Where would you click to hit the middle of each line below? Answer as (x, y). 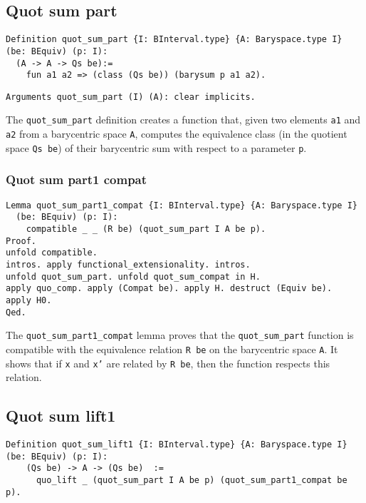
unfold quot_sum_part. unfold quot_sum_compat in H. (133, 276)
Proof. (21, 241)
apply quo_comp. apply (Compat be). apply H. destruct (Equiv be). (169, 289)
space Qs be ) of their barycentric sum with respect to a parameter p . (156, 147)
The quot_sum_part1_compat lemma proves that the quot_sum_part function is (180, 335)
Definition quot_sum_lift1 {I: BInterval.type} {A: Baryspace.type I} (177, 444)
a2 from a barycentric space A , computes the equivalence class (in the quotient (177, 134)
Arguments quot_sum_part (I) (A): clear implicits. (131, 97)
